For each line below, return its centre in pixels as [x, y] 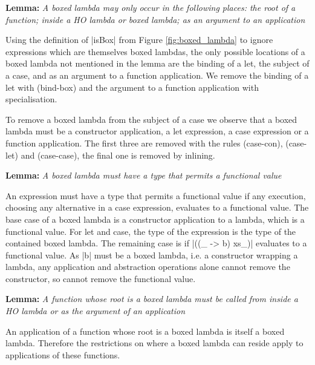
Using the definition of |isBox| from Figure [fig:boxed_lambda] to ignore [139, 40]
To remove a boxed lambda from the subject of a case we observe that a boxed [151, 119]
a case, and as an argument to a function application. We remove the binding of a [157, 75]
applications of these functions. [63, 354]
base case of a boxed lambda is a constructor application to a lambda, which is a [155, 219]
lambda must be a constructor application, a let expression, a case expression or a [157, 131]
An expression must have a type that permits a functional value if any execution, [156, 195]
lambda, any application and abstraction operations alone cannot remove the [148, 267]
